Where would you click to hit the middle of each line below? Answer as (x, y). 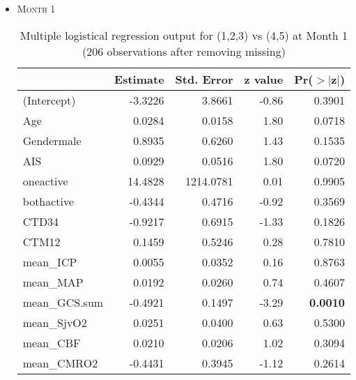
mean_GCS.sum (63, 302)
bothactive (48, 201)
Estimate (139, 79)
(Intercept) (49, 100)
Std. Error (204, 79)
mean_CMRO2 (60, 363)
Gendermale (52, 140)
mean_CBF (52, 342)
